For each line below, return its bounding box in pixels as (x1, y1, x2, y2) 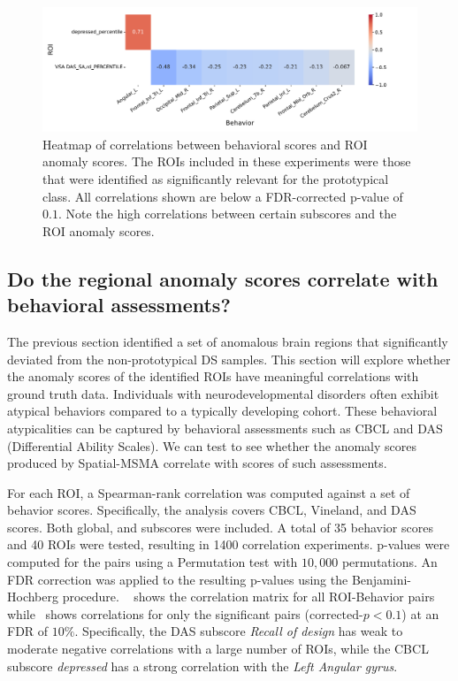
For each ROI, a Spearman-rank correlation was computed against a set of (7, 483, 410, 501)
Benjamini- (351, 570, 411, 588)
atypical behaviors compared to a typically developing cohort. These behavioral (7, 402, 438, 420)
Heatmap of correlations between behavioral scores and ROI (42, 134, 368, 153)
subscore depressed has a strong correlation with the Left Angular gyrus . (7, 656, 398, 675)
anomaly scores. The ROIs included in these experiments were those (42, 152, 411, 171)
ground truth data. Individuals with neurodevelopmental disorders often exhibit (7, 384, 439, 402)
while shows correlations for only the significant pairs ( (7, 604, 309, 623)
